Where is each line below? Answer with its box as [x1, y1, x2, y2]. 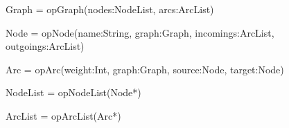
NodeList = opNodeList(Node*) [6, 85, 141, 100]
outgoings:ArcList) [6, 39, 85, 53]
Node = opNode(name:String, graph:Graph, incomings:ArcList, [6, 25, 274, 39]
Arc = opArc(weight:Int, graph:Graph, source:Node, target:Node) [6, 62, 284, 76]
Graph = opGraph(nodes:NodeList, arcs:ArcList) [6, 2, 214, 16]
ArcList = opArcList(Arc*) [6, 108, 121, 122]
